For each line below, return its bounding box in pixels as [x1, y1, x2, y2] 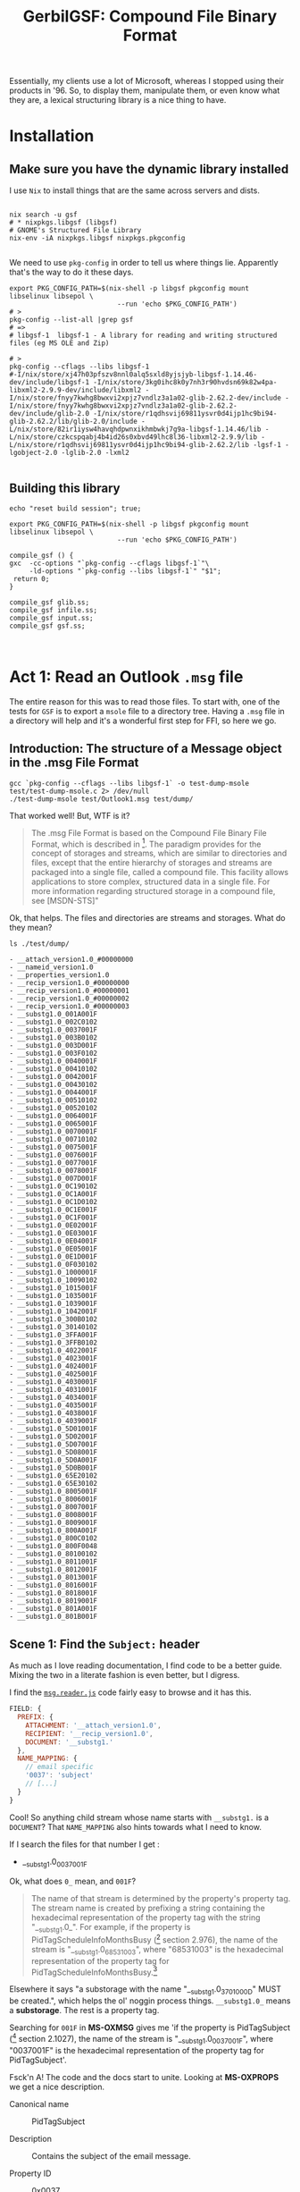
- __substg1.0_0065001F [9, 1119, 98, 1128]
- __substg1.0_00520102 [9, 1104, 98, 1113]
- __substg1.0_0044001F [9, 1088, 98, 1097]
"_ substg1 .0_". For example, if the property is [30, 1921, 191, 1935]
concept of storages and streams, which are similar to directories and [30, 847, 287, 859]
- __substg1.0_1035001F [9, 1292, 98, 1301]
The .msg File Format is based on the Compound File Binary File [30, 827, 267, 838]
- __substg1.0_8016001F [9, 1581, 98, 1590]
